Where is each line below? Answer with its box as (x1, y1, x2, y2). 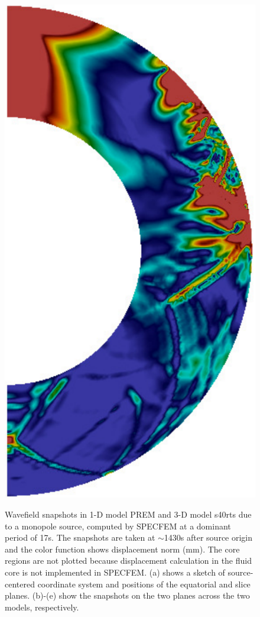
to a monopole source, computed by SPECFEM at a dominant (5, 519, 231, 532)
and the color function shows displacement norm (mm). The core (5, 542, 240, 555)
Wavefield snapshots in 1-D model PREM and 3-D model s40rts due (5, 508, 252, 520)
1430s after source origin (164, 531, 253, 544)
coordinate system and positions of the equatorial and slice (37, 577, 251, 590)
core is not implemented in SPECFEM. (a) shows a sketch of (5, 566, 225, 578)
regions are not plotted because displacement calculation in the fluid (5, 554, 252, 567)
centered (5, 577, 35, 590)
